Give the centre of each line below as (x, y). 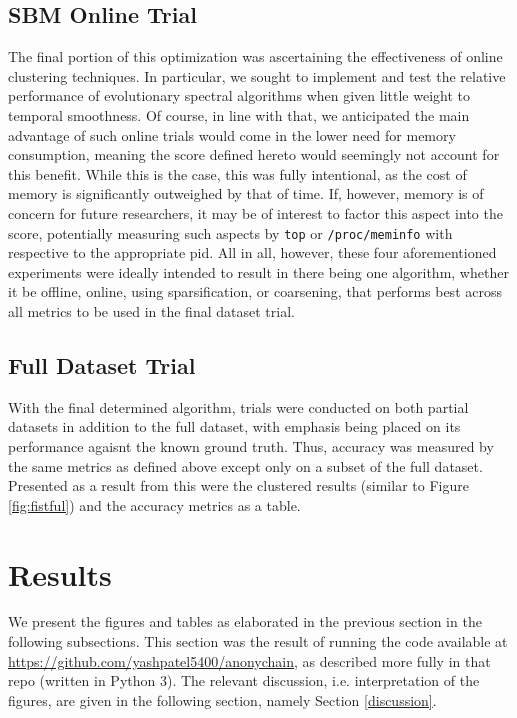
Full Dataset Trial (102, 364)
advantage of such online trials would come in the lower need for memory (232, 134)
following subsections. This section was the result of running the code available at (258, 641)
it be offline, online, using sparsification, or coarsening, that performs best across (255, 291)
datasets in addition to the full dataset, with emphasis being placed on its (234, 426)
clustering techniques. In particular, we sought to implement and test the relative (257, 75)
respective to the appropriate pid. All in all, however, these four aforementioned (252, 252)
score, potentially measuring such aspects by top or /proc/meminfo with (230, 232)
